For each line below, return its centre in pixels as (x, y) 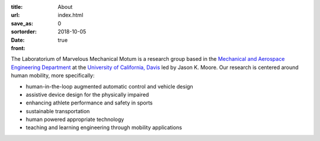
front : (18, 48)
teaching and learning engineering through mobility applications (104, 127)
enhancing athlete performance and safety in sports (89, 103)
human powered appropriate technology (75, 119)
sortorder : (24, 32)
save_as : (22, 23)
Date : (18, 40)
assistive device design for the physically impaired (87, 94)
